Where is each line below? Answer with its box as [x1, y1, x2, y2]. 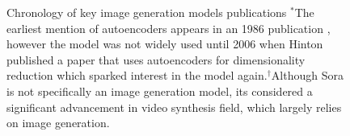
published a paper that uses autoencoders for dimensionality [6, 51, 306, 68]
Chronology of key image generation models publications [6, 4, 287, 20]
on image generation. [6, 114, 110, 131]
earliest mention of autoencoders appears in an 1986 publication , [6, 19, 331, 36]
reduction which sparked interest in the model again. [6, 67, 268, 84]
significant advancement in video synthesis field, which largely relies [6, 98, 342, 115]
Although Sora [271, 67, 344, 84]
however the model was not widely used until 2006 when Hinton [6, 35, 323, 52]
